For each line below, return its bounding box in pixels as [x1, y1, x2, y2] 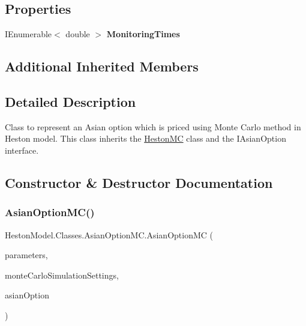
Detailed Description [5, 92, 136, 110]
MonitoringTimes [106, 28, 180, 40]
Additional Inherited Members [5, 57, 199, 76]
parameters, [5, 249, 48, 261]
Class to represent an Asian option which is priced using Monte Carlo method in [5, 120, 301, 133]
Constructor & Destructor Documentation [5, 173, 273, 192]
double [65, 28, 90, 40]
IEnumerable [5, 28, 52, 40]
